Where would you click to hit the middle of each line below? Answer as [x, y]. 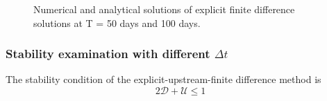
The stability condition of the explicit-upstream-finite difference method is [163, 79]
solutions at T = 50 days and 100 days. [117, 22]
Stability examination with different [108, 54]
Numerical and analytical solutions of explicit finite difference [164, 9]
